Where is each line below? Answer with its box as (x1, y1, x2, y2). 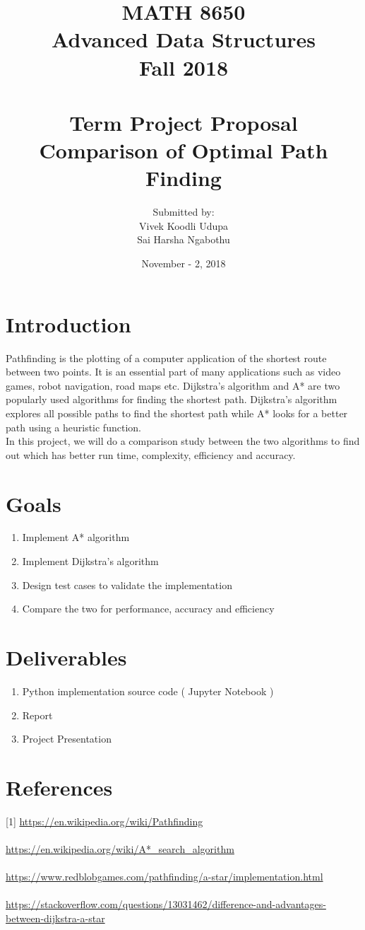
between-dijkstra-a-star (6, 911, 105, 925)
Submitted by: (152, 204, 215, 219)
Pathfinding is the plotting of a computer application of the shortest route (6, 350, 327, 365)
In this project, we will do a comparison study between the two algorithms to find (6, 434, 360, 448)
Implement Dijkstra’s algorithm (22, 554, 159, 569)
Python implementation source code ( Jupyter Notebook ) (22, 683, 274, 698)
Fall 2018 (138, 52, 229, 81)
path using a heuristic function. (6, 419, 141, 434)
